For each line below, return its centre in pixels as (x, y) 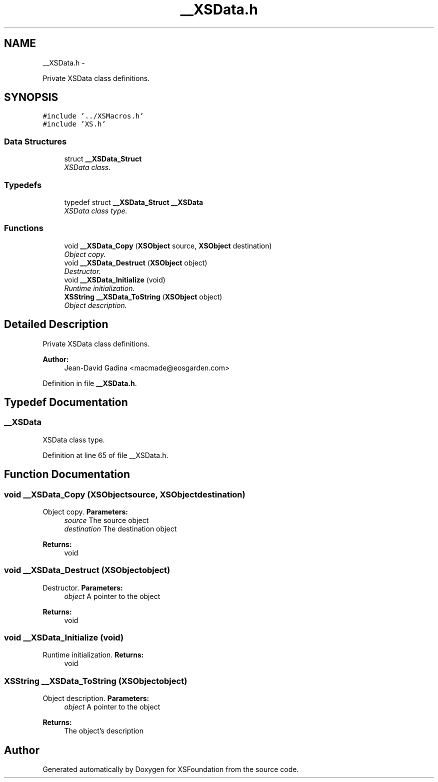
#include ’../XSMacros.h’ (93, 116)
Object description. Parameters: (96, 698)
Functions (24, 228)
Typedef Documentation (66, 402)
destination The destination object (120, 528)
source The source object (106, 520)
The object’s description (104, 731)
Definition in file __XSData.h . (90, 383)
